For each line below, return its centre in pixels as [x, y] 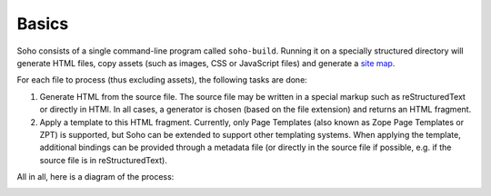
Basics [43, 24]
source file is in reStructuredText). [103, 160]
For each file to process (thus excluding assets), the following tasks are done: [162, 80]
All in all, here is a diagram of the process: [95, 177]
